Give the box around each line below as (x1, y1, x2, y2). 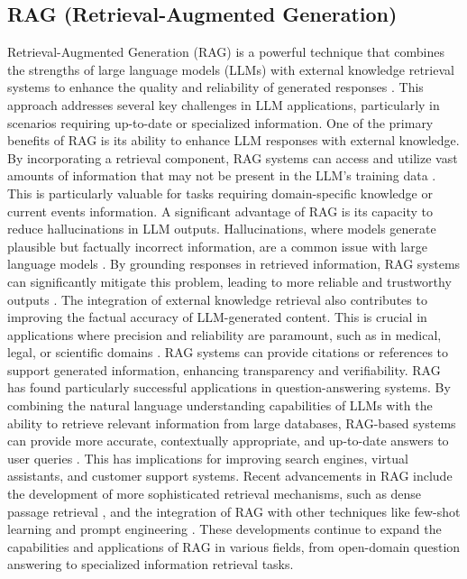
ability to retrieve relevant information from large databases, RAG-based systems (7, 413, 456, 432)
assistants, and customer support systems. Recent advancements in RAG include (7, 466, 453, 485)
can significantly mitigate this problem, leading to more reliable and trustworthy (7, 271, 452, 290)
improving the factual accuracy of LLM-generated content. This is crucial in (7, 308, 427, 326)
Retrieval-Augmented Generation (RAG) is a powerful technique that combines (7, 42, 445, 61)
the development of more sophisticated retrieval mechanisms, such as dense (7, 484, 422, 503)
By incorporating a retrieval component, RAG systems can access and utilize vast (7, 148, 458, 167)
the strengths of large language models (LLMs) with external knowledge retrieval (7, 60, 454, 78)
